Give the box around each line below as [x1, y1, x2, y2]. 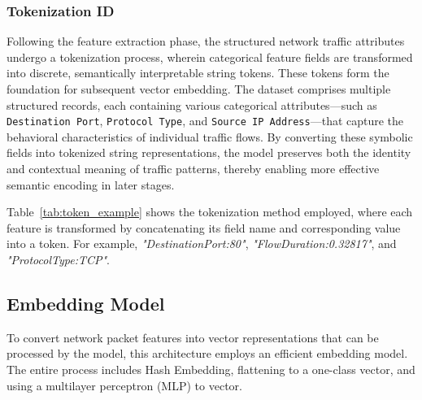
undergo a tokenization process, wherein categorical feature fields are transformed [7, 48, 413, 65]
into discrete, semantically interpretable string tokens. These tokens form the [7, 64, 389, 81]
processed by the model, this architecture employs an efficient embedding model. [7, 345, 408, 362]
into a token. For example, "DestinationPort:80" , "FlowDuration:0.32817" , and [7, 235, 397, 252]
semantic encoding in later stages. [7, 176, 175, 193]
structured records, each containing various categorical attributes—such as [7, 96, 377, 113]
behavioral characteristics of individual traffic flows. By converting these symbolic [7, 128, 413, 145]
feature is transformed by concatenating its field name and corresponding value [7, 219, 401, 236]
